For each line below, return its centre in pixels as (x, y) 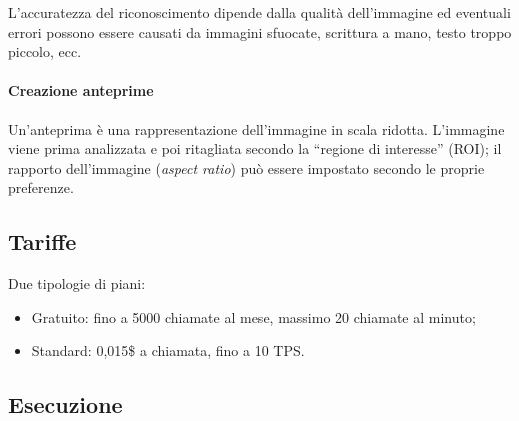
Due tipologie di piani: (77, 283)
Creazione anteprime (81, 90)
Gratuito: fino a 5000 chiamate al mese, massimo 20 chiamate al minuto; (253, 316)
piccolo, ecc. (45, 51)
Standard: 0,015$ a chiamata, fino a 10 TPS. (168, 350)
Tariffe (42, 241)
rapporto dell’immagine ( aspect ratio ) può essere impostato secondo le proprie (246, 167)
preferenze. (41, 187)
